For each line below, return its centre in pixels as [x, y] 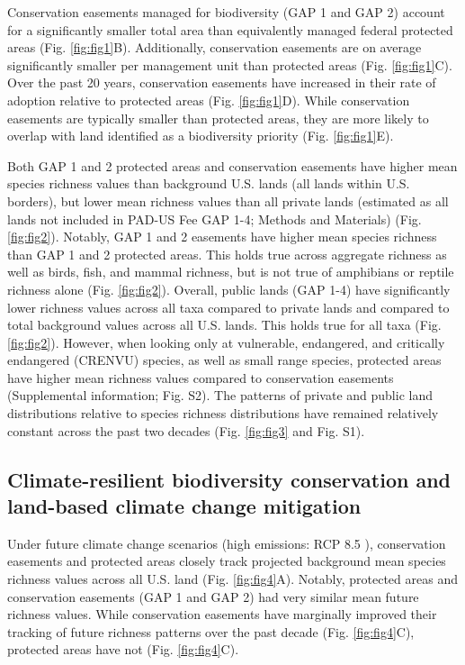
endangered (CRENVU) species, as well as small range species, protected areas [224, 360]
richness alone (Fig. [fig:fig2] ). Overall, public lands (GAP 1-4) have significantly [229, 289]
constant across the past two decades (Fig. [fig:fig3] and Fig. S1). [186, 430]
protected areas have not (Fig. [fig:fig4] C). [123, 649]
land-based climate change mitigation [184, 506]
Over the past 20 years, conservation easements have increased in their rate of [222, 82]
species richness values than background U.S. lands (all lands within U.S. [209, 183]
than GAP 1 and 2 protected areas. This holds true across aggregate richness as [227, 254]
